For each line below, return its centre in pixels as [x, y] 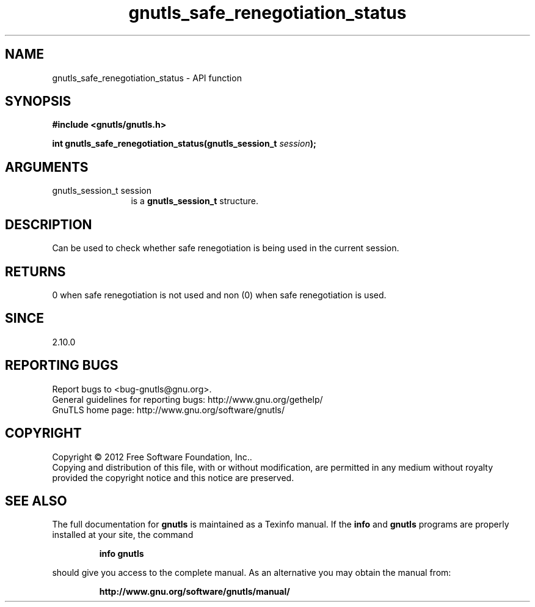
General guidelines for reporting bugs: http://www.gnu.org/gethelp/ [187, 399]
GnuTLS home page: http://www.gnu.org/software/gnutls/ [168, 410]
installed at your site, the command [123, 535]
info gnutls [122, 554]
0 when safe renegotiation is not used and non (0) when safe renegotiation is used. [219, 295]
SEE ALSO [36, 501]
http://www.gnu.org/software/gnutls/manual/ [195, 592]
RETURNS [35, 271]
